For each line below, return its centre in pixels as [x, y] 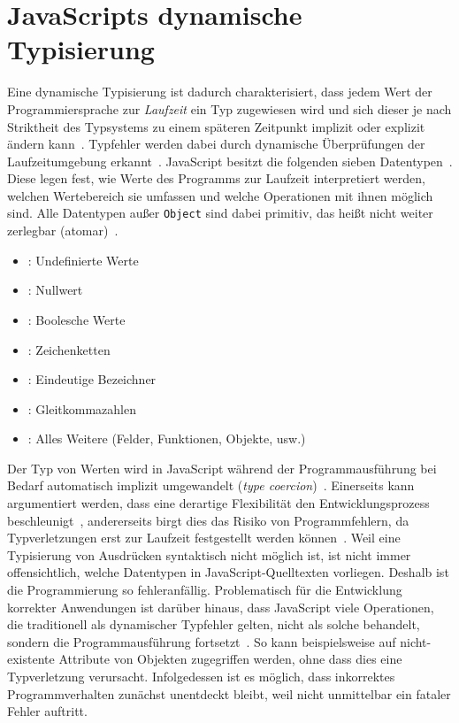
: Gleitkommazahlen [82, 408]
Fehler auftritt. [47, 711]
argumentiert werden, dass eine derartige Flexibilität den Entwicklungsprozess [218, 503]
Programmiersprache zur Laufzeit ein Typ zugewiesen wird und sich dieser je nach [229, 108]
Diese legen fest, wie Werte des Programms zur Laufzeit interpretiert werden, [216, 178]
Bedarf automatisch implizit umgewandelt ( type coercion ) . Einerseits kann [211, 485]
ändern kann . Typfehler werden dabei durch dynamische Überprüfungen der [216, 144]
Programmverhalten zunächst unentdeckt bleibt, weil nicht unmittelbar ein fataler [229, 693]
